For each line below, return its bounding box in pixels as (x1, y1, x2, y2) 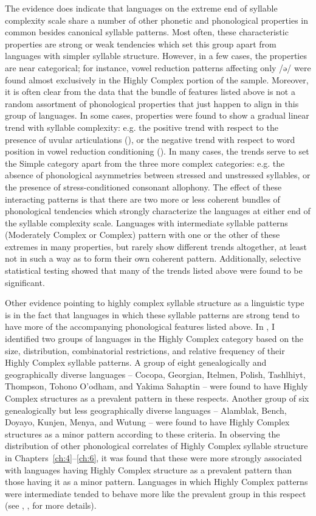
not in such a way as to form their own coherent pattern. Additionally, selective (5, 252, 301, 265)
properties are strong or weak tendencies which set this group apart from (5, 37, 276, 50)
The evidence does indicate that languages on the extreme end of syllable (5, 2, 278, 14)
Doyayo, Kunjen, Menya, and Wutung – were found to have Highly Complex (5, 416, 290, 428)
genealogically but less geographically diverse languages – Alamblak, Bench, (5, 403, 287, 416)
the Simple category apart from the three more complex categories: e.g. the (5, 156, 285, 169)
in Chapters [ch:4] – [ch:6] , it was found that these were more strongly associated (5, 451, 302, 464)
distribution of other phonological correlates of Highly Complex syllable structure (5, 439, 308, 452)
